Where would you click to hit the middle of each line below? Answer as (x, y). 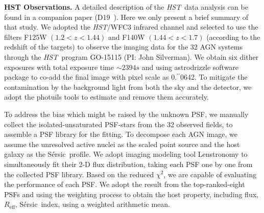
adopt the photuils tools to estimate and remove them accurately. (106, 97)
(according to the (233, 37)
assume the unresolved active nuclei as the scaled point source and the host (122, 144)
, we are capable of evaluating (210, 174)
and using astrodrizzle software (190, 67)
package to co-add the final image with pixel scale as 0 (90, 77)
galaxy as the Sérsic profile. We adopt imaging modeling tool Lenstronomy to (126, 154)
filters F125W (26, 37)
